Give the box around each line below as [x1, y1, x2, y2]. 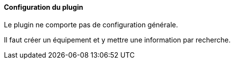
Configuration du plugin [4, 3, 83, 11]
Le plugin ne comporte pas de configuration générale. [4, 20, 178, 29]
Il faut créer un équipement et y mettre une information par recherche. [4, 35, 231, 44]
